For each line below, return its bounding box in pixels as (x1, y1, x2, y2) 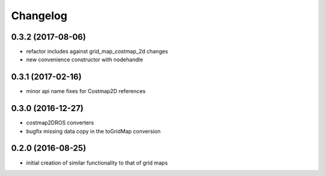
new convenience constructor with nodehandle (26, 56, 143, 63)
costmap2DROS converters (26, 119, 94, 126)
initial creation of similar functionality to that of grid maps (26, 159, 168, 166)
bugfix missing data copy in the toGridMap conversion (26, 127, 161, 135)
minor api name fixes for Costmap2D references (26, 88, 146, 95)
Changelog (11, 9, 67, 22)
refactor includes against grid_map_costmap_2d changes (26, 48, 169, 55)
